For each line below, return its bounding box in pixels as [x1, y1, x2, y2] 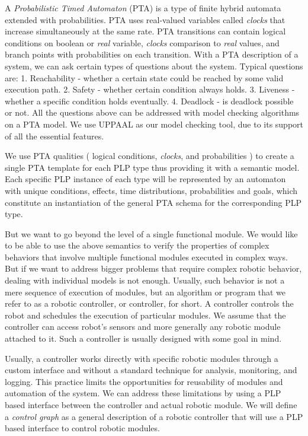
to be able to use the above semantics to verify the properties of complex [5, 239, 269, 252]
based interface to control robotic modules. [5, 422, 160, 434]
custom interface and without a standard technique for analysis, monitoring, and [5, 364, 297, 376]
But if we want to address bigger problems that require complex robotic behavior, [5, 262, 302, 275]
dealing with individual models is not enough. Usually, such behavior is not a [5, 274, 285, 287]
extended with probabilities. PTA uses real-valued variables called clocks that [5, 13, 285, 26]
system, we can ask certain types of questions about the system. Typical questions [5, 59, 303, 72]
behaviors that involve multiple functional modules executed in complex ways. [5, 250, 288, 263]
